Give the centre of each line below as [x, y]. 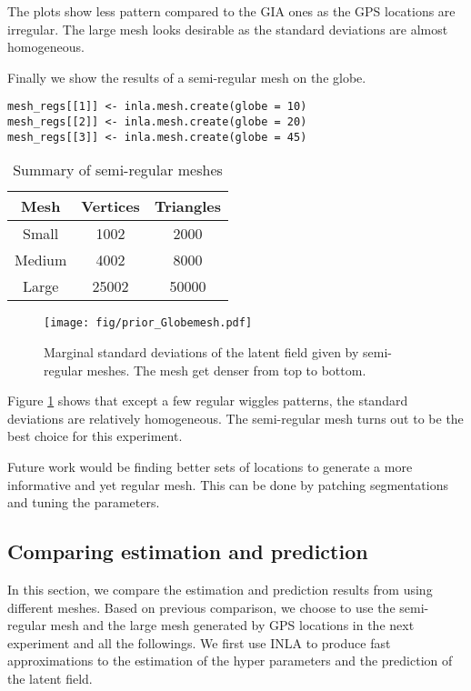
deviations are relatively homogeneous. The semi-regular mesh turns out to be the [235, 418]
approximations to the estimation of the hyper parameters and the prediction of [230, 661]
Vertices [110, 206]
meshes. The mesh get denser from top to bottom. [226, 370]
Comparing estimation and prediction [188, 551]
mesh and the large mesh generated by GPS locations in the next [232, 625]
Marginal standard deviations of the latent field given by [201, 352]
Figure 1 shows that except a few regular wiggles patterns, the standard [208, 401]
